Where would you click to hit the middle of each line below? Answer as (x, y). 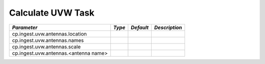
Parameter (25, 27)
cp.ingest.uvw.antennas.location (49, 34)
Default (140, 27)
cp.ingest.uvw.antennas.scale (46, 46)
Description (168, 27)
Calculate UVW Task (52, 13)
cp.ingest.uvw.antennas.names (48, 40)
